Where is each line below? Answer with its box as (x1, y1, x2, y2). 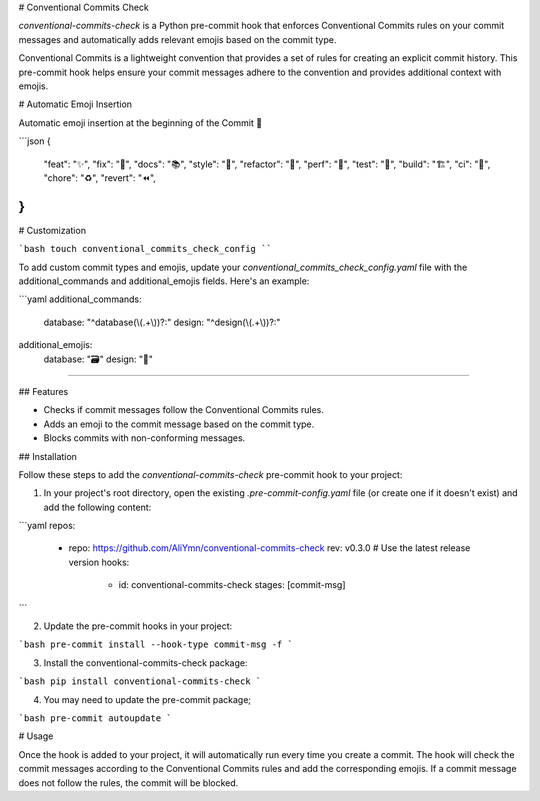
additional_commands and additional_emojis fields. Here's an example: (18, 275, 310, 287)
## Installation (18, 450, 77, 462)
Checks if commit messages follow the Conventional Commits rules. (43, 404, 324, 416)
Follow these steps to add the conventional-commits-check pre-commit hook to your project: (18, 468, 403, 480)
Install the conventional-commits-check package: (43, 656, 248, 669)
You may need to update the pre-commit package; (43, 693, 252, 705)
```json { (18, 135, 51, 147)
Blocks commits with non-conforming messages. (43, 432, 246, 444)
